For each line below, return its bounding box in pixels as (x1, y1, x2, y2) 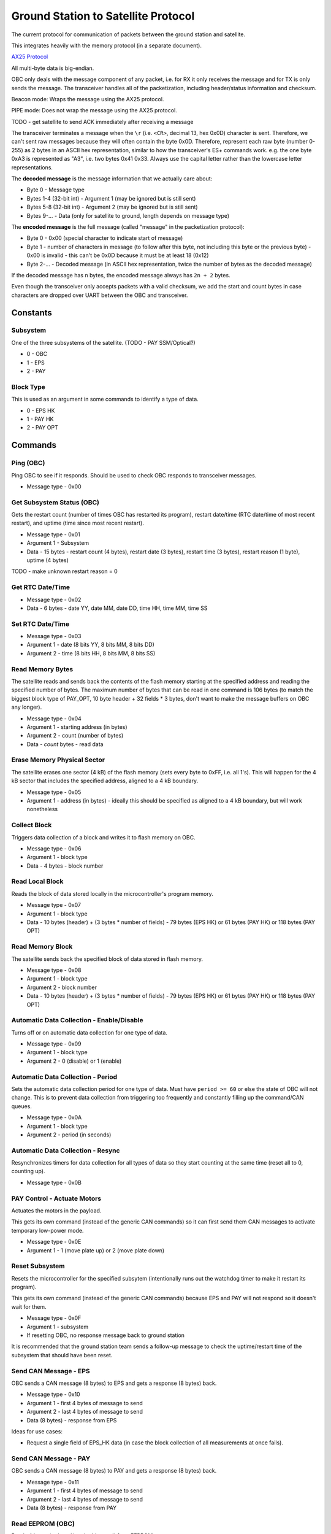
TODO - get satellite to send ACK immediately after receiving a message (11, 118, 194, 125)
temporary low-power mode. (11, 1227, 84, 1234)
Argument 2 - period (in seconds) (26, 1131, 112, 1138)
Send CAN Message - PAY (11, 1454, 91, 1463)
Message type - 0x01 (26, 531, 80, 538)
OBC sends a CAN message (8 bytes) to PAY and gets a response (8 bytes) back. (11, 1467, 217, 1474)
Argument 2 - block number (26, 984, 97, 991)
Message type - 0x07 (26, 901, 81, 909)
